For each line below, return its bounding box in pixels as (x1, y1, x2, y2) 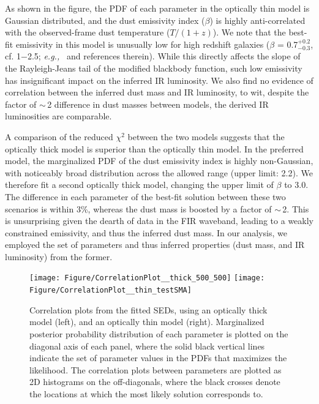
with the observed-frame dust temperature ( (5, 26, 170, 39)
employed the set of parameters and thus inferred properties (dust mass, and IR (5, 238, 305, 251)
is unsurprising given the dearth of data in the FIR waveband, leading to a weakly (5, 214, 313, 227)
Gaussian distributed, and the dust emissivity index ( (5, 13, 205, 26)
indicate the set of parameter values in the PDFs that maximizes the (29, 351, 287, 364)
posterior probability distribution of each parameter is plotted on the (29, 327, 288, 340)
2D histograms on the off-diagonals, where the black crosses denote (29, 375, 280, 388)
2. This (282, 202, 309, 215)
